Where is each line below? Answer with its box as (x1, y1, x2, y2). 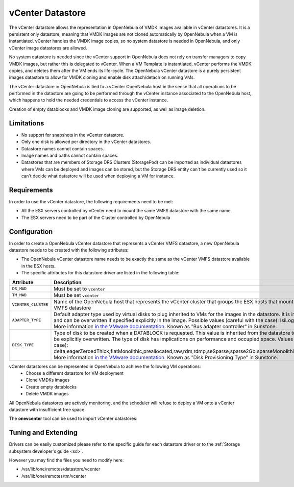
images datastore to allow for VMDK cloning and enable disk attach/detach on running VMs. (9, 74, 195, 80)
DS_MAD (12, 286, 27, 292)
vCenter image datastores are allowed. (9, 45, 87, 51)
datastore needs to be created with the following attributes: (9, 247, 129, 253)
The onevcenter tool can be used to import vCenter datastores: (9, 415, 138, 421)
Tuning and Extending (9, 429, 78, 437)
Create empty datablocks (25, 384, 77, 390)
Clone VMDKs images (25, 377, 70, 383)
